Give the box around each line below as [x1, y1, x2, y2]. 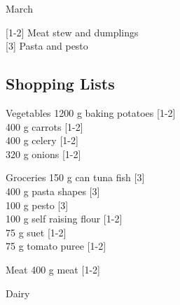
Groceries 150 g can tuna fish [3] [6, 170, 145, 185]
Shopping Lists [6, 73, 115, 94]
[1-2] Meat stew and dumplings [6, 24, 139, 39]
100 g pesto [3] [6, 197, 69, 212]
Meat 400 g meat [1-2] [6, 262, 100, 276]
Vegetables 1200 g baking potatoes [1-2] [6, 105, 176, 120]
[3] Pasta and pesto [6, 38, 88, 53]
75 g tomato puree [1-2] [6, 239, 106, 253]
